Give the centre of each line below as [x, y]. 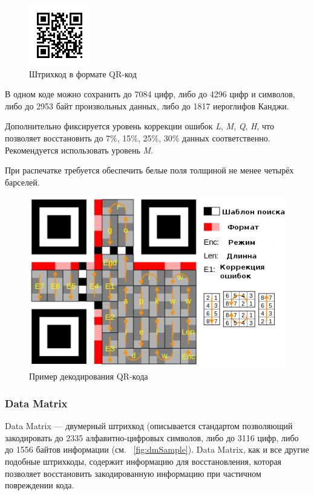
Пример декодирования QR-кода [89, 376]
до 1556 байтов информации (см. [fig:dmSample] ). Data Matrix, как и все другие [157, 449]
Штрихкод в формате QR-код [83, 73]
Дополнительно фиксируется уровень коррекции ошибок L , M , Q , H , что [139, 126]
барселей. [22, 182]
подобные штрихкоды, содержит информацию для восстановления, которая [143, 461]
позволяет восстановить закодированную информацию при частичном [133, 473]
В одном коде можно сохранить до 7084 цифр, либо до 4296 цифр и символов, [150, 94]
